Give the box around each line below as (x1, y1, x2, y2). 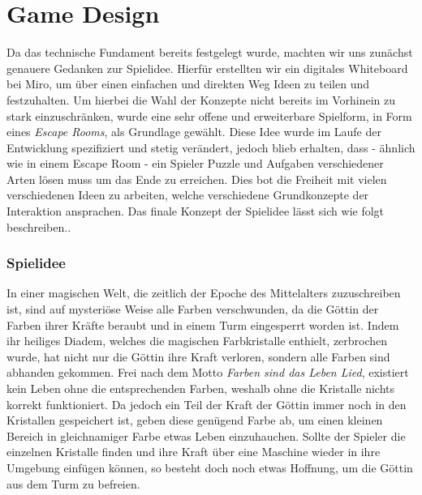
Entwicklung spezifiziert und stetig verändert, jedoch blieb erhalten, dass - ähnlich (6, 139, 416, 156)
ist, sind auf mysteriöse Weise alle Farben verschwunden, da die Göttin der (6, 301, 379, 318)
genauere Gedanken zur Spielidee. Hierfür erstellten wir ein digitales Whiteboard (6, 59, 408, 76)
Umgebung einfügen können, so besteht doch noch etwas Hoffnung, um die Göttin (6, 459, 413, 476)
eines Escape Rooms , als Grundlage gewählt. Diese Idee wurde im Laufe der (6, 123, 381, 140)
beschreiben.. (6, 218, 71, 235)
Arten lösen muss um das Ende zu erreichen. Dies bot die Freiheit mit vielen (6, 170, 387, 187)
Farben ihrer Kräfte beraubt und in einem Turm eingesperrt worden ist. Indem (6, 316, 399, 333)
